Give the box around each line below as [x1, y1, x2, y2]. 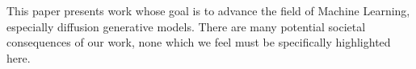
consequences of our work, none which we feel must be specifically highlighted [6, 34, 391, 51]
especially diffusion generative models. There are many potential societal [6, 18, 366, 34]
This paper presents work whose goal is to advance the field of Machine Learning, [6, 2, 410, 18]
